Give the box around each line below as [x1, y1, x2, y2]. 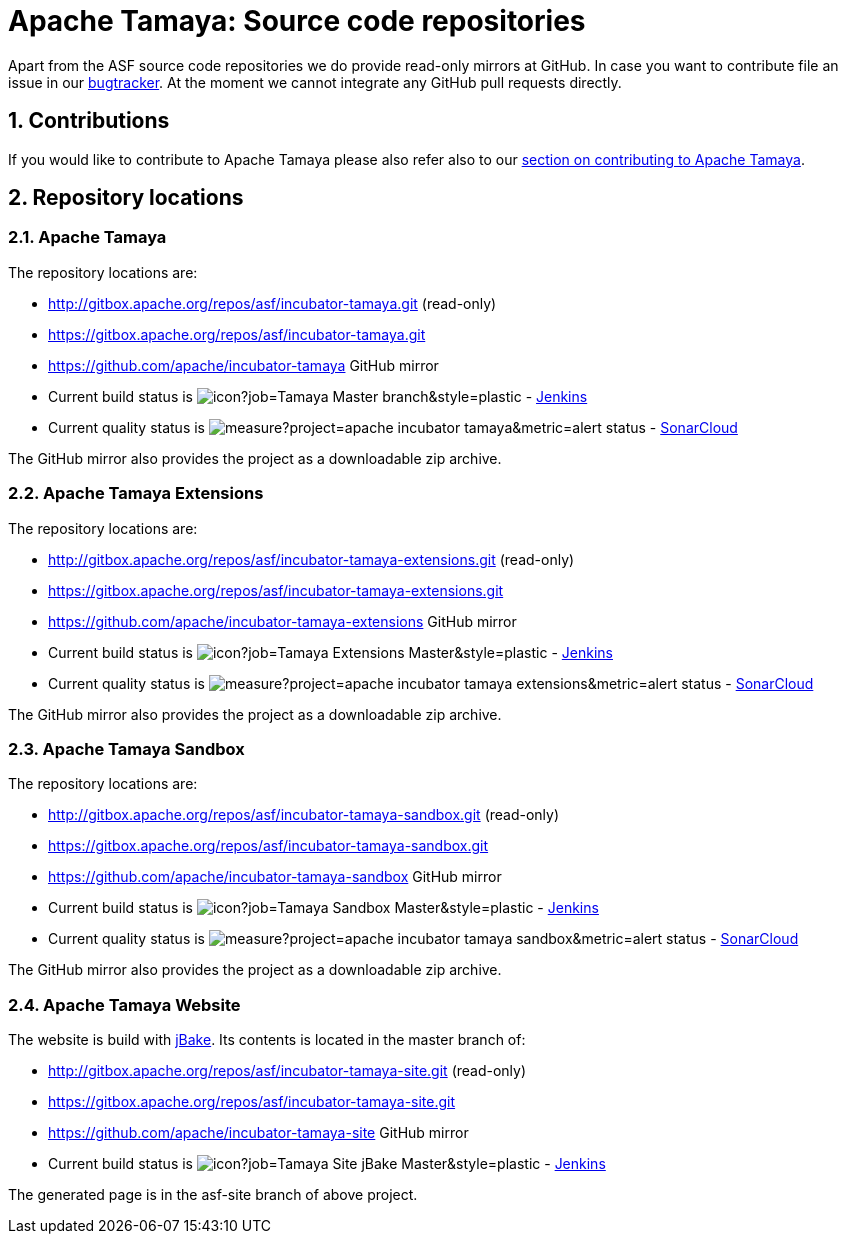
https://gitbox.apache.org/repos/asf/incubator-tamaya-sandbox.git [48, 837, 489, 855]
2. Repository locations [8, 185, 244, 211]
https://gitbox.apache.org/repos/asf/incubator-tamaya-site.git [48, 1093, 456, 1111]
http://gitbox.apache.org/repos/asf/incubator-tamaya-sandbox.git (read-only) [48, 806, 560, 824]
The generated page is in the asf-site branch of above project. [8, 1186, 418, 1204]
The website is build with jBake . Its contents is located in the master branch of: [8, 1031, 526, 1049]
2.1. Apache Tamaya [8, 227, 167, 248]
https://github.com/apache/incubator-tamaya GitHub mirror [48, 356, 439, 374]
